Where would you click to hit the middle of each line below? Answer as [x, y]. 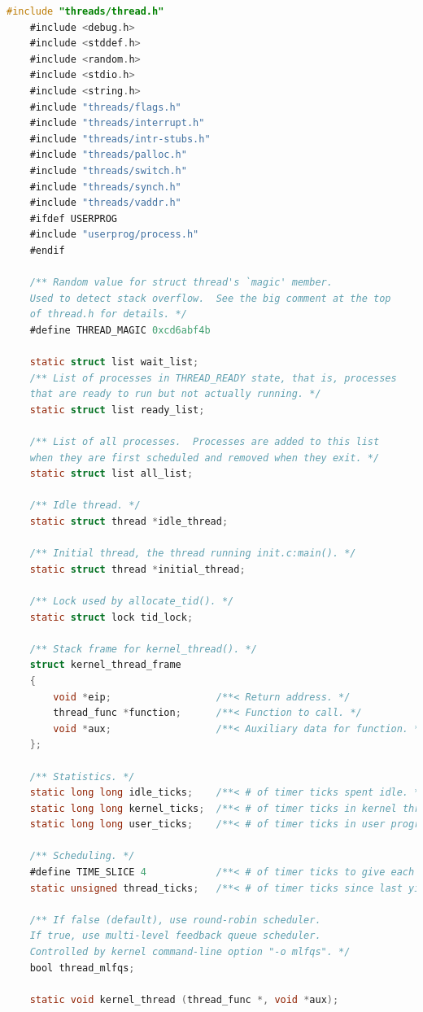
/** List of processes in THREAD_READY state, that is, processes [213, 378]
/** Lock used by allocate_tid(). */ [132, 601]
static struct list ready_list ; [117, 410]
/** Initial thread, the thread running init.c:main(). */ [193, 554]
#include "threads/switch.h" [108, 170]
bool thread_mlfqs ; [82, 968]
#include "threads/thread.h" [85, 11]
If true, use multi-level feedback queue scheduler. [175, 936]
